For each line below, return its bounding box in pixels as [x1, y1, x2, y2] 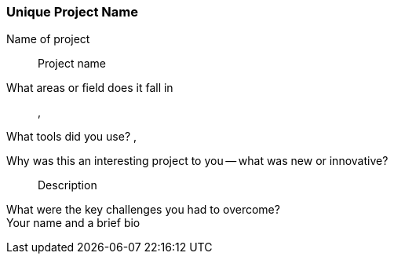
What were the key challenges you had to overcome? [6, 203, 280, 217]
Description [38, 178, 97, 192]
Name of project [6, 32, 90, 46]
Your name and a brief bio [6, 216, 140, 230]
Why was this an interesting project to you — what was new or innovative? [6, 154, 389, 168]
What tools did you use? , [6, 130, 137, 144]
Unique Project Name [6, 4, 138, 20]
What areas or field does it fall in [6, 81, 173, 95]
